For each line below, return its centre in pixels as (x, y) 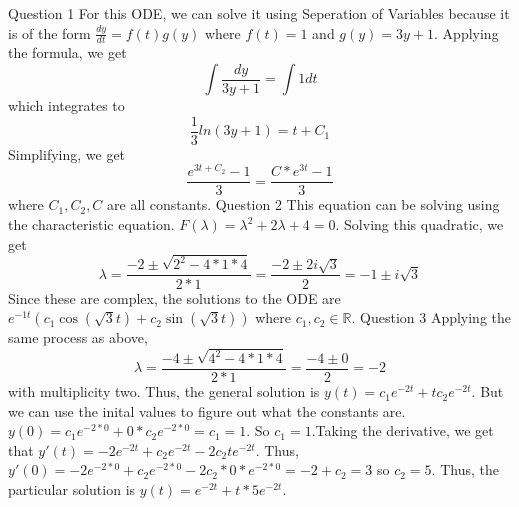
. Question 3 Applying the (431, 317)
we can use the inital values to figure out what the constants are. (207, 410)
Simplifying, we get (67, 153)
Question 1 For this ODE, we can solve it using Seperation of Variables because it (259, 13)
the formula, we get (67, 52)
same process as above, (78, 337)
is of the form (49, 32)
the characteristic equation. (91, 224)
